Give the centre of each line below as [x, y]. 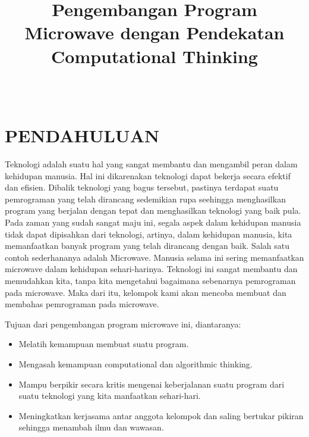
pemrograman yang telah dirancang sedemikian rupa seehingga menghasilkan [145, 199]
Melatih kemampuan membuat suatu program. [104, 344]
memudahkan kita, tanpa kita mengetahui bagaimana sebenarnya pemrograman [150, 280]
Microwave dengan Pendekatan [154, 32]
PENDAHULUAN [82, 135]
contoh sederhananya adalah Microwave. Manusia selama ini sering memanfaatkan [154, 257]
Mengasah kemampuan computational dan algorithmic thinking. [135, 363]
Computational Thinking [154, 56]
